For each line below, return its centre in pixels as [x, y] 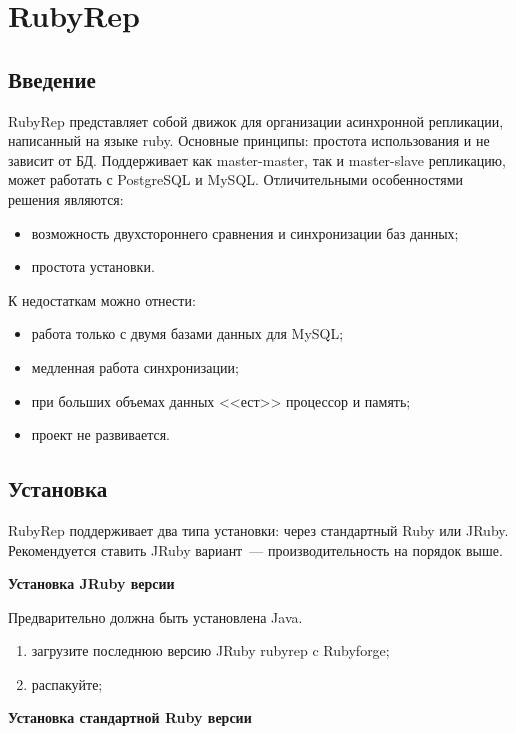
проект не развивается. [100, 434]
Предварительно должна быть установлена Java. [155, 616]
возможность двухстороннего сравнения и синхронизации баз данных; [245, 232]
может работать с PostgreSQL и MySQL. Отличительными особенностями [236, 179]
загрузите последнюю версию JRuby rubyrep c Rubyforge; [210, 650]
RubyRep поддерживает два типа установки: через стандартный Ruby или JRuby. [258, 529]
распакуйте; [67, 683]
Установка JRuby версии [91, 583]
